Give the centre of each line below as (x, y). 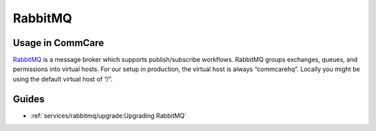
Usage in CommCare (58, 43)
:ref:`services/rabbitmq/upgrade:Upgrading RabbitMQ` (109, 116)
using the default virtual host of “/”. (63, 79)
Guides (29, 99)
